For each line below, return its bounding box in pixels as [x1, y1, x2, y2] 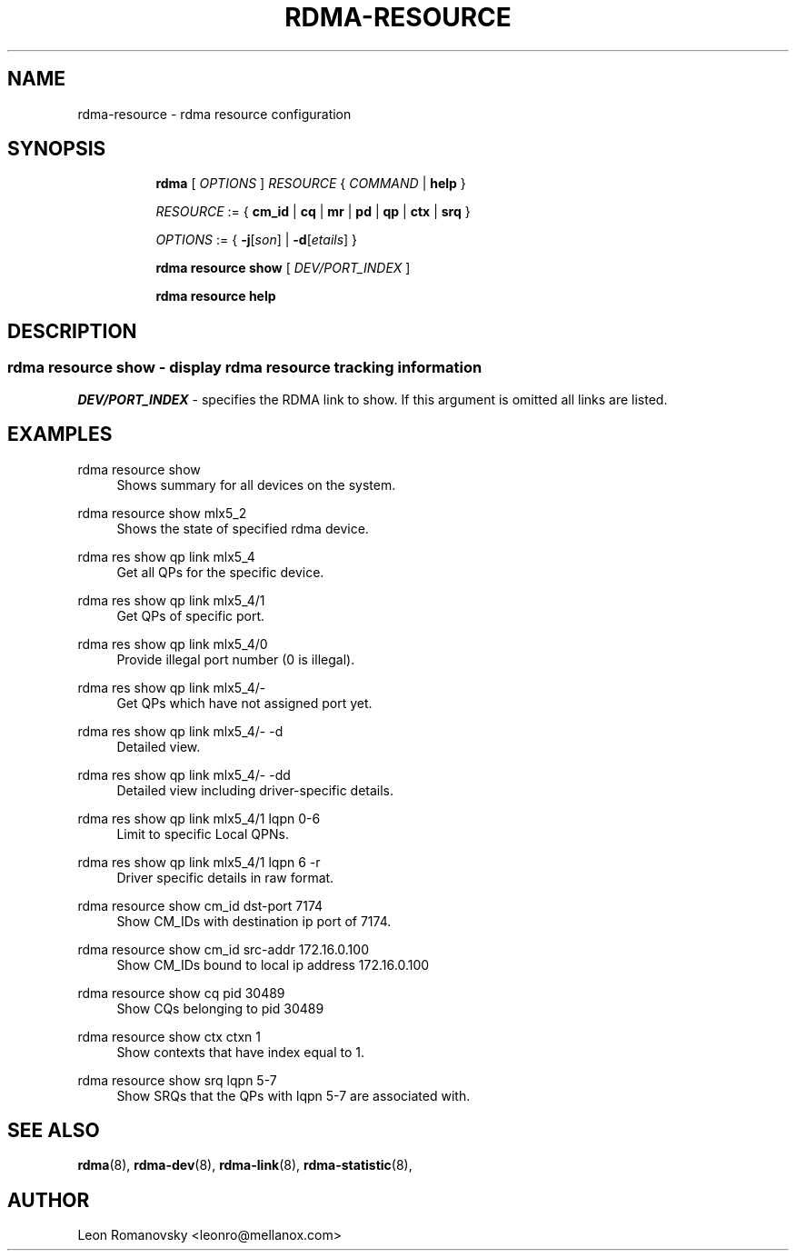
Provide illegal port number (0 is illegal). [116, 651, 355, 667]
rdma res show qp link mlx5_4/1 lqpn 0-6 [77, 810, 321, 826]
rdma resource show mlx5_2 [77, 504, 247, 521]
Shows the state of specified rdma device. [116, 520, 369, 536]
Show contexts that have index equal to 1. [116, 1043, 365, 1060]
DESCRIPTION [7, 319, 137, 343]
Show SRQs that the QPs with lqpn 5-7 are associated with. [116, 1087, 471, 1103]
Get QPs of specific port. [116, 607, 265, 624]
